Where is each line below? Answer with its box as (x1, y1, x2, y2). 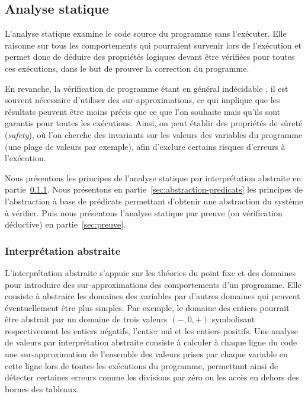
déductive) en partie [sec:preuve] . (5, 218, 126, 230)
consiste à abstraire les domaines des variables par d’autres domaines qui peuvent (5, 290, 300, 302)
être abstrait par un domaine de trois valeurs (5, 313, 168, 325)
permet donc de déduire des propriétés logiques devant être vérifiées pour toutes (5, 50, 295, 63)
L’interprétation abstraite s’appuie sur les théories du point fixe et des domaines (5, 266, 296, 278)
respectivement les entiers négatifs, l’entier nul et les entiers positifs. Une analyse (5, 324, 299, 337)
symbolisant (211, 313, 255, 325)
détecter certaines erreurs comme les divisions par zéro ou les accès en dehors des (5, 371, 299, 383)
